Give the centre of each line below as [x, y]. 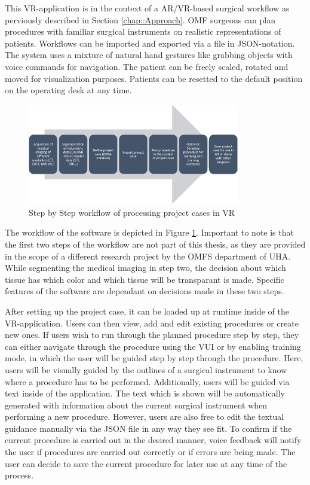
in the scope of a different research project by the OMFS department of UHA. [148, 256]
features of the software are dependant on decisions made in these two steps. [145, 291]
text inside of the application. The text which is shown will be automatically [145, 393]
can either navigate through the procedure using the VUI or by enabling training [153, 346]
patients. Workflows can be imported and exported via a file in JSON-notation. [150, 43]
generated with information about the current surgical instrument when [136, 405]
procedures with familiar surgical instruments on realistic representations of [143, 31]
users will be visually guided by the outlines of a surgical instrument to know [146, 369]
